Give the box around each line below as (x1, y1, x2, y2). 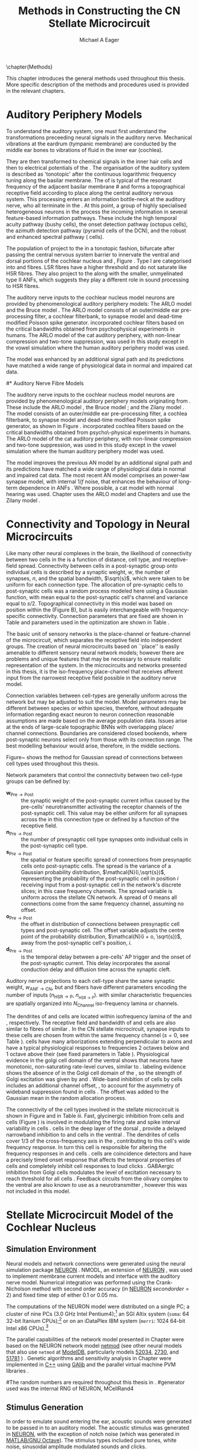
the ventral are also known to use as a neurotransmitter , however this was (6, 1181, 187, 1188)
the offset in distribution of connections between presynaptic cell (21, 921, 180, 927)
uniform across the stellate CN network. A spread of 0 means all (21, 894, 177, 901)
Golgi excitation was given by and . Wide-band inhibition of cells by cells (6, 1075, 183, 1083)
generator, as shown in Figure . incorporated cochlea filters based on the (6, 422, 184, 429)
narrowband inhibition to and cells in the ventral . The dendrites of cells (6, 1131, 180, 1138)
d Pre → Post (6, 946, 33, 954)
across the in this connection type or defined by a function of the (21, 815, 179, 823)
